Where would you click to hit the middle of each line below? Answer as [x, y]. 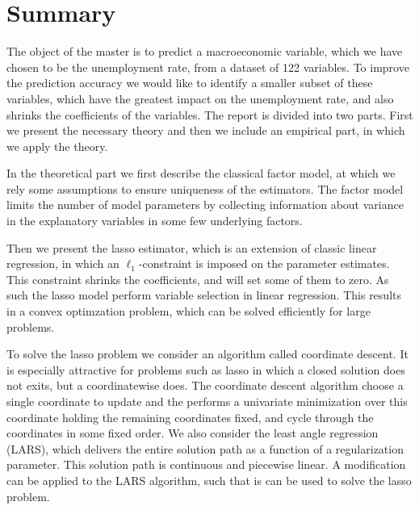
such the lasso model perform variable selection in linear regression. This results [204, 295]
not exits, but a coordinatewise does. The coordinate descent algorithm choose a [205, 385]
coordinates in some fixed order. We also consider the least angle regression [193, 433]
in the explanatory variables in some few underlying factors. [155, 221]
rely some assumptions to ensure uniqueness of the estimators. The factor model [205, 188]
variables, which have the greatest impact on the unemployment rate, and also [200, 98]
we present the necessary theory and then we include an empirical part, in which [206, 130]
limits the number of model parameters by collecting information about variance [205, 205]
